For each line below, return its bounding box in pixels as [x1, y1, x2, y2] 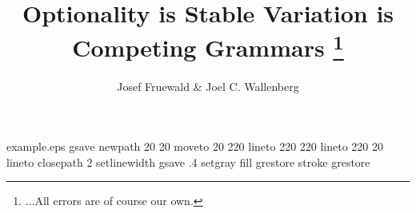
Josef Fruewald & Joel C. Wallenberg [117, 77, 299, 94]
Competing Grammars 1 [72, 28, 344, 64]
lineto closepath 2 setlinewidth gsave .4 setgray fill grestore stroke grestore [6, 153, 370, 170]
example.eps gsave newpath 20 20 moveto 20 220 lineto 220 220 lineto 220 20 [6, 138, 384, 155]
